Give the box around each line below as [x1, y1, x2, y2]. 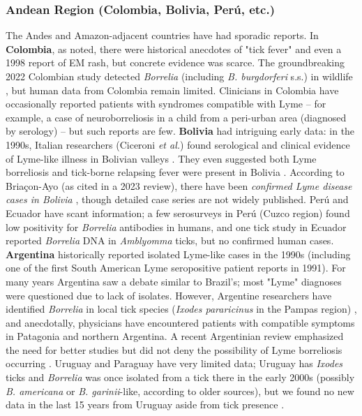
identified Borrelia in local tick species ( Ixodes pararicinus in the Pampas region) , [6, 302, 357, 316]
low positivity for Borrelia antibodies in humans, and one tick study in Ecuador [6, 219, 347, 234]
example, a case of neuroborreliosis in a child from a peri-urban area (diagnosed [6, 110, 347, 124]
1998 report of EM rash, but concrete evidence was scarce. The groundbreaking [6, 55, 345, 70]
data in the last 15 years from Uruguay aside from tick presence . [6, 397, 285, 412]
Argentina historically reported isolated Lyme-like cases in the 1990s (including [6, 246, 351, 261]
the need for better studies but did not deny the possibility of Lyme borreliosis [6, 342, 342, 357]
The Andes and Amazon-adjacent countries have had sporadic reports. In [6, 28, 319, 43]
